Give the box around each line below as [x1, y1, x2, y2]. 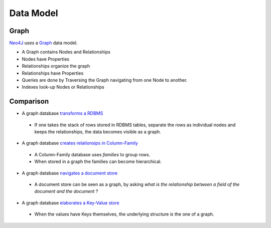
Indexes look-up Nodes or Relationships [22, 84, 105, 90]
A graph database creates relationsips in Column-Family [22, 140, 138, 146]
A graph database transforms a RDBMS [22, 110, 103, 116]
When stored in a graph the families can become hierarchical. [34, 158, 162, 165]
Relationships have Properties [22, 70, 84, 76]
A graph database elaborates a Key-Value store [22, 199, 120, 205]
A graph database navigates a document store [22, 170, 118, 176]
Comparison [9, 97, 49, 106]
